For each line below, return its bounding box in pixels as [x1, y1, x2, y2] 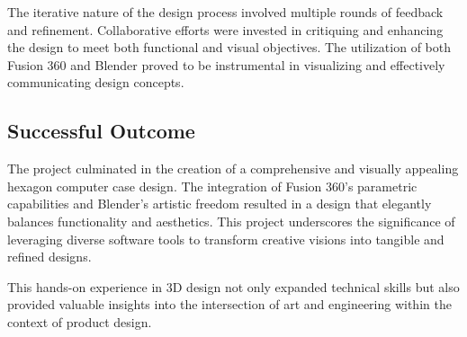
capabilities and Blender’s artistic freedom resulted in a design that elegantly [7, 194, 432, 213]
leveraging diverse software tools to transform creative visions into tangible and [7, 229, 445, 248]
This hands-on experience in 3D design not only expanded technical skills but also [7, 277, 460, 296]
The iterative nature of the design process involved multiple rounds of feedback [7, 3, 444, 21]
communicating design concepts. [7, 73, 184, 92]
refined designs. [7, 247, 92, 266]
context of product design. [7, 312, 152, 331]
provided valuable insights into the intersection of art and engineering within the [7, 295, 452, 314]
